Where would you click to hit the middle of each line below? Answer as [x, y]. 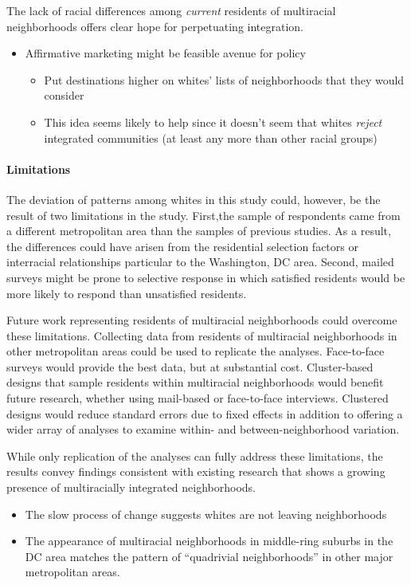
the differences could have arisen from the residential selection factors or [182, 246]
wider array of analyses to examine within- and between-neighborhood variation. [203, 429]
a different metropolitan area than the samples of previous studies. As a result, [199, 231]
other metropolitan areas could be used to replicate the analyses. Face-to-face [196, 351]
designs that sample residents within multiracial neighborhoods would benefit [195, 382]
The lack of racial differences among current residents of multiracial [171, 10]
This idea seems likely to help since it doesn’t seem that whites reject [213, 122]
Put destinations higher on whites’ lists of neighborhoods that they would [224, 79]
